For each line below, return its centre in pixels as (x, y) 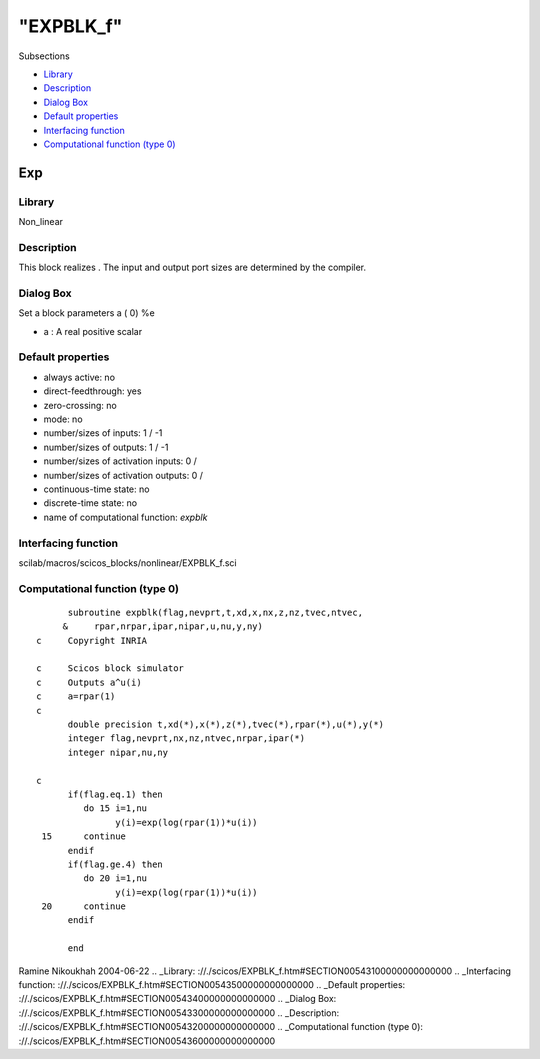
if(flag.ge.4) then (115, 864)
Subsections (44, 56)
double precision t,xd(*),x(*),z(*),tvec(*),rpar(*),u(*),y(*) (226, 724)
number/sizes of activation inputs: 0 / (120, 461)
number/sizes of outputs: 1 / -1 (106, 447)
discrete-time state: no (90, 503)
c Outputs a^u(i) (89, 682)
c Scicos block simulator (110, 668)
